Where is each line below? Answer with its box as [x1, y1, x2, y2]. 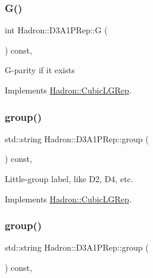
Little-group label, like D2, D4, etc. [5, 173, 133, 185]
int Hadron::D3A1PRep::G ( [5, 24, 108, 36]
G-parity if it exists [5, 64, 75, 76]
